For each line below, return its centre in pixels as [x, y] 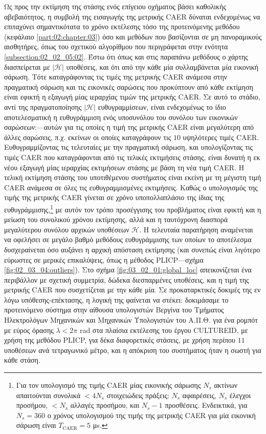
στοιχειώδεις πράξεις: [138, 395]
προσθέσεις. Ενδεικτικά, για [206, 405]
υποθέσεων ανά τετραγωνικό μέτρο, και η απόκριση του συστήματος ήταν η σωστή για [133, 350]
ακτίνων [226, 385]
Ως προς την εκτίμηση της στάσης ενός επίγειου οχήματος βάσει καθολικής [115, 6]
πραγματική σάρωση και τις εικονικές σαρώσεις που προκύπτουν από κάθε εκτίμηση [129, 86]
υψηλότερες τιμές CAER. [221, 137]
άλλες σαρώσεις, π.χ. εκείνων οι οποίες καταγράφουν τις [88, 137]
